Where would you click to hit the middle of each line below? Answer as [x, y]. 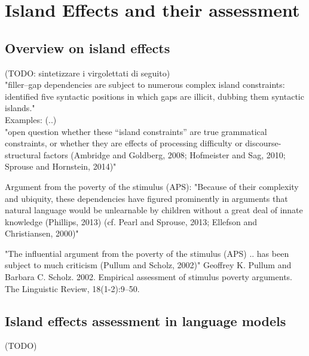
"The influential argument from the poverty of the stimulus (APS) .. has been [147, 253]
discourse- [263, 143]
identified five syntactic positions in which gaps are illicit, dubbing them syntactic [154, 96]
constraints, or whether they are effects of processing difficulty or [124, 143]
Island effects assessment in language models [146, 320]
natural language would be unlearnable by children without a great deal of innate [154, 210]
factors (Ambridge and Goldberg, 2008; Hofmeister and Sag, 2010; [164, 154]
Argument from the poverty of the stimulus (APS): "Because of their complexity [152, 186]
